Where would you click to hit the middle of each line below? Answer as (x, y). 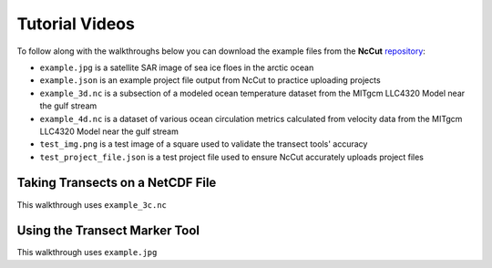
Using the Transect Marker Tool (108, 231)
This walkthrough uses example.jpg (87, 253)
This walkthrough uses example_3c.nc (92, 204)
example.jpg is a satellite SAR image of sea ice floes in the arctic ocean (177, 67)
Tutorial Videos (76, 24)
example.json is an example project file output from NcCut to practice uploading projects (210, 80)
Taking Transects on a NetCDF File (117, 183)
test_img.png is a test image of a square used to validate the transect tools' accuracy (204, 144)
